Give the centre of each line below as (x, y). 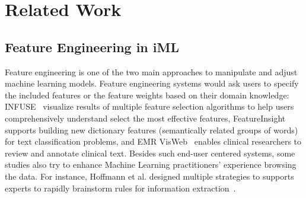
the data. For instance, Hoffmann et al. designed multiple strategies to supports (149, 176)
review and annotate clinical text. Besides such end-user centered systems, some (150, 153)
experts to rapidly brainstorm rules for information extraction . (120, 188)
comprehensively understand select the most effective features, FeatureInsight (145, 118)
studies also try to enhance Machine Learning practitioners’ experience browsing (151, 165)
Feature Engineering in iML (92, 47)
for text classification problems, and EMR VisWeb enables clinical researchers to (153, 141)
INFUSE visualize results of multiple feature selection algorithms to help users (149, 106)
